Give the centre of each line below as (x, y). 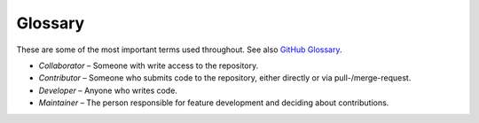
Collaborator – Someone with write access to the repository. (149, 65)
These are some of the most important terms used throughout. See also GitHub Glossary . (179, 50)
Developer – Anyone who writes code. (108, 90)
